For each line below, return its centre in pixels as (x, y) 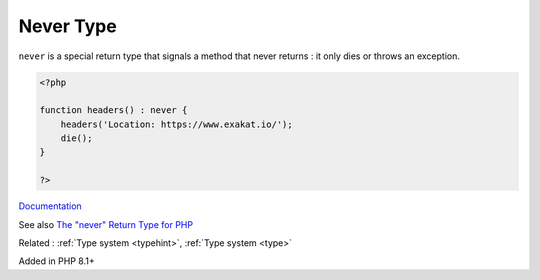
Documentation (50, 206)
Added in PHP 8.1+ (56, 261)
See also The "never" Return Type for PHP (106, 224)
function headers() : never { (113, 110)
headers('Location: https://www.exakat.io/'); (177, 124)
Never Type (67, 26)
